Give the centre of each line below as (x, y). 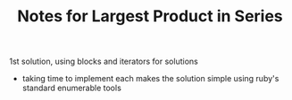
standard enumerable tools (72, 88)
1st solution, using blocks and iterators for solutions (104, 62)
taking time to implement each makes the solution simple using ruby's (150, 79)
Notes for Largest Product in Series (150, 16)
